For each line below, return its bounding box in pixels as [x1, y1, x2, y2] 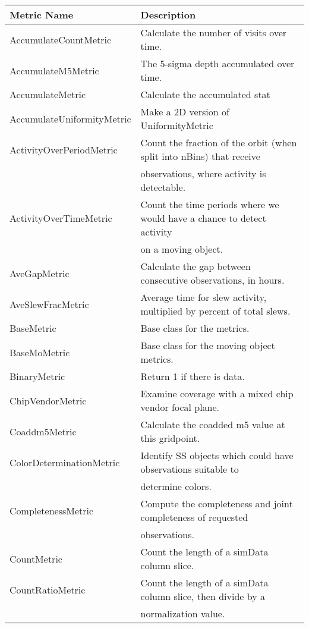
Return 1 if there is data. [140, 369, 245, 383]
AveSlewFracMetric [10, 297, 89, 311]
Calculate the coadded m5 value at [140, 417, 285, 431]
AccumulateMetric [10, 87, 86, 101]
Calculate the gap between [140, 259, 251, 273]
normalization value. [140, 607, 225, 620]
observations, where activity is [140, 167, 266, 180]
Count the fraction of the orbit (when [140, 136, 297, 149]
